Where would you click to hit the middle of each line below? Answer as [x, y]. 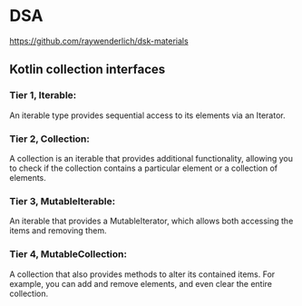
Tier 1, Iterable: [43, 95]
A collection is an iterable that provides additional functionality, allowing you [151, 158]
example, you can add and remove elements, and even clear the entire [141, 283]
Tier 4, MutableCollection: [68, 254]
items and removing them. [58, 231]
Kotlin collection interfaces [88, 69]
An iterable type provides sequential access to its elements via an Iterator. [147, 115]
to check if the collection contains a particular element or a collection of [144, 168]
